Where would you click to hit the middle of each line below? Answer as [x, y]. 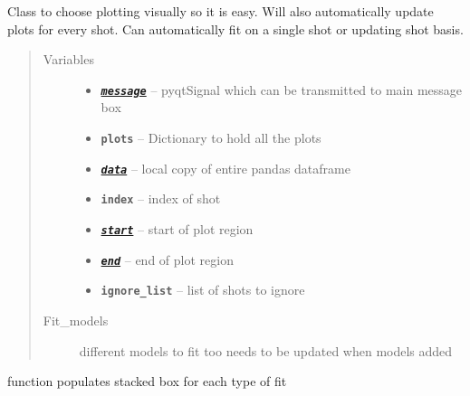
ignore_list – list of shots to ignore [203, 290]
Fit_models [76, 320]
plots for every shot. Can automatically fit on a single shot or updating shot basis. [235, 28]
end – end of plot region [167, 259]
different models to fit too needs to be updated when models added [266, 350]
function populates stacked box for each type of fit [147, 381]
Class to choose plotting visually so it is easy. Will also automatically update [221, 11]
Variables [68, 59]
